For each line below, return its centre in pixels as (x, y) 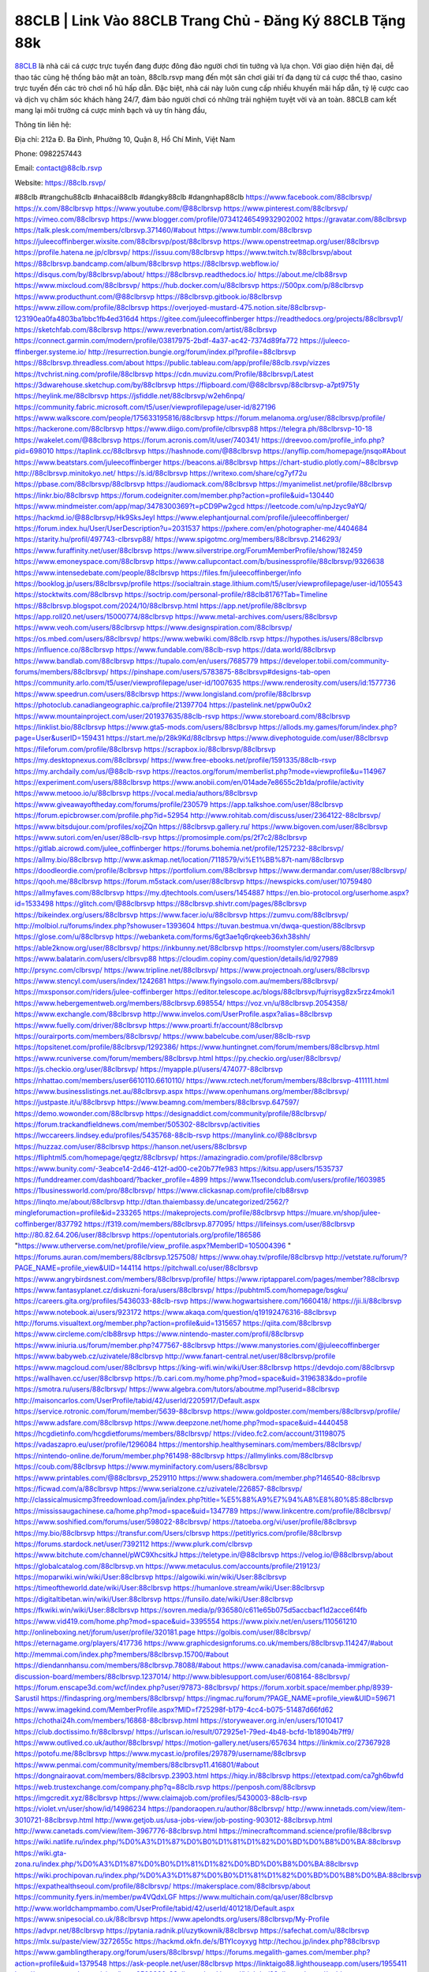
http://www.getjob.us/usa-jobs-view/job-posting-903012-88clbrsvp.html (214, 1820)
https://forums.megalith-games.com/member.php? (288, 1952)
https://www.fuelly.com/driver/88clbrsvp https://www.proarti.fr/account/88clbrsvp (149, 1025)
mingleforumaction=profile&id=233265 (78, 1213)
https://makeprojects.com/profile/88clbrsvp (214, 1213)
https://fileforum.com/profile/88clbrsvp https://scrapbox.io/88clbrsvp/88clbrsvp (145, 749)
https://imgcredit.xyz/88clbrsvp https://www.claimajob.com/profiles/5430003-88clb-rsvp (161, 1798)
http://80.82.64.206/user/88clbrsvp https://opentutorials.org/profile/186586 (138, 1234)
